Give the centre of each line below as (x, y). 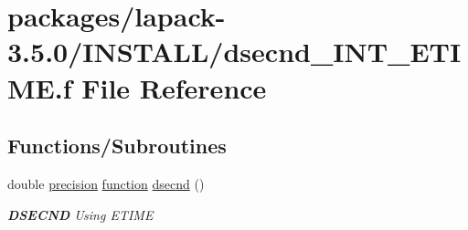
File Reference (174, 87)
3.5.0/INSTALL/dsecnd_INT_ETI (234, 52)
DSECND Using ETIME (80, 214)
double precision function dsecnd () (106, 183)
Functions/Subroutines (117, 146)
